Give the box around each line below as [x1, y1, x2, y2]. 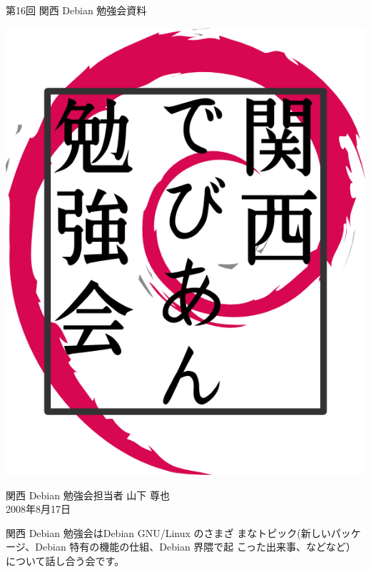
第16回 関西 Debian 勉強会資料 [6, 3, 147, 17]
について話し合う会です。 [6, 553, 125, 568]
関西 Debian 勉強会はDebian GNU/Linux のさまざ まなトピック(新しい [6, 525, 331, 540]
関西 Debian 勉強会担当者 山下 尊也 [6, 487, 171, 502]
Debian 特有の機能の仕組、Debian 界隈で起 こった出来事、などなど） [35, 539, 356, 554]
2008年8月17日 [6, 501, 71, 516]
